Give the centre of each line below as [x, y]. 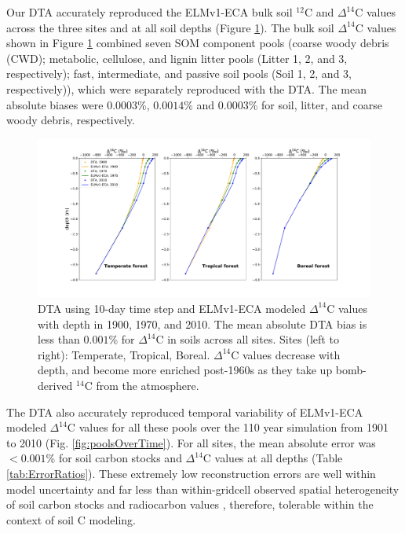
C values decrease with [286, 354]
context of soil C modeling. [71, 519]
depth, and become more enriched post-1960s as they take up [185, 370]
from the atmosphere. [148, 385]
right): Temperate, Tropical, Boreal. [124, 354]
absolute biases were [55, 104]
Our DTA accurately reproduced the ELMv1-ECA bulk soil [150, 12]
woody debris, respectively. [71, 120]
